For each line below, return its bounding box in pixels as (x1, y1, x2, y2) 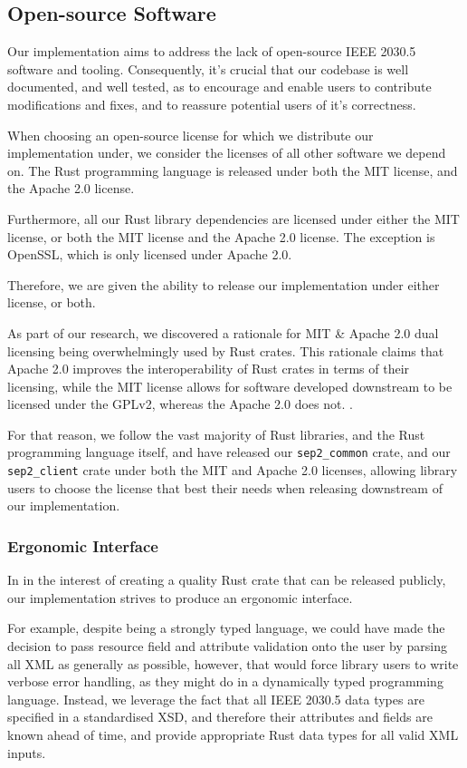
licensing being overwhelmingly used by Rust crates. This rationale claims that (7, 341, 444, 360)
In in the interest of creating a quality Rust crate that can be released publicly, (7, 570, 446, 589)
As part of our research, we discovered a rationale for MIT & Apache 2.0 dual (7, 323, 439, 342)
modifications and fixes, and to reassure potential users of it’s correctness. (7, 94, 416, 113)
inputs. (7, 743, 46, 762)
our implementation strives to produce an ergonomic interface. (7, 588, 353, 607)
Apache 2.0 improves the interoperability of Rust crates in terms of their (7, 359, 410, 378)
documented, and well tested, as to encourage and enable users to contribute (7, 77, 432, 96)
